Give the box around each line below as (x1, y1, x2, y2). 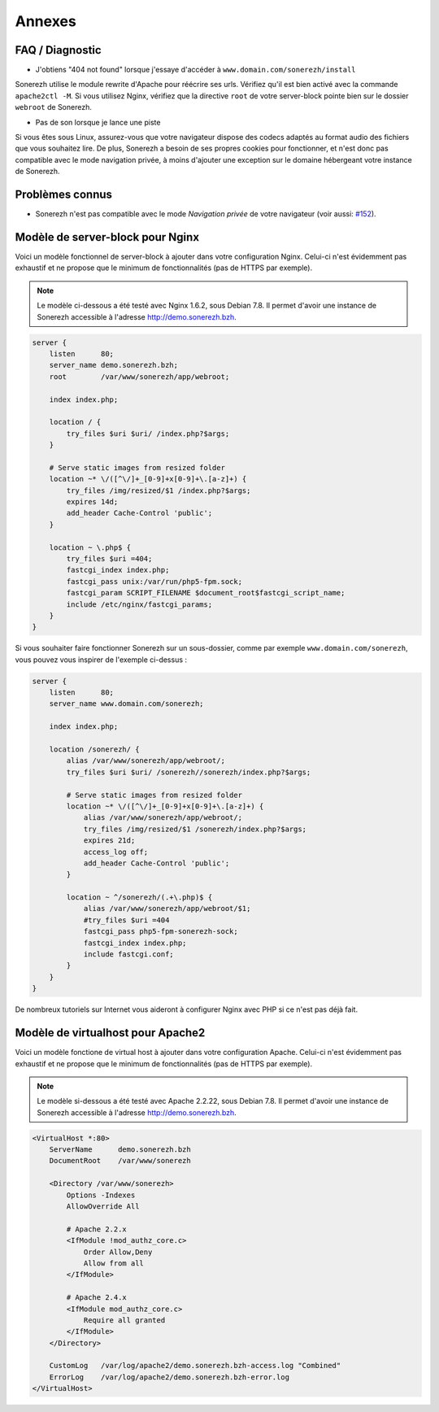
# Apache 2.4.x (66, 1293, 128, 1302)
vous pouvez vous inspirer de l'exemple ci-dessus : (15, 655, 187, 665)
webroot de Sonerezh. (15, 102, 93, 112)
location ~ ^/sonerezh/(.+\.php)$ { (66, 893, 213, 902)
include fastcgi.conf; (83, 950, 174, 959)
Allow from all (83, 1258, 144, 1268)
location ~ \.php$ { (49, 543, 132, 552)
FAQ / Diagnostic (15, 43, 102, 57)
